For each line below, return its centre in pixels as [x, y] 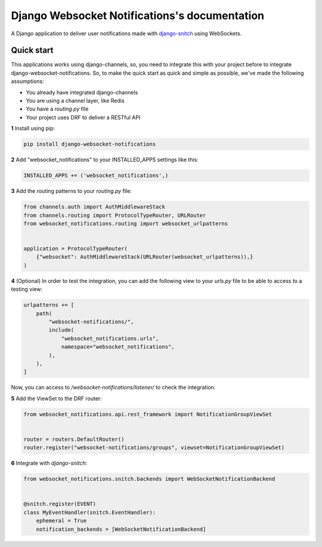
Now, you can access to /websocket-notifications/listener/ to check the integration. [113, 388]
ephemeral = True [61, 521]
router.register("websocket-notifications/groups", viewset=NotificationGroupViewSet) [154, 448]
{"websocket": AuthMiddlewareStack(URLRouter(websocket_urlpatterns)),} [145, 257]
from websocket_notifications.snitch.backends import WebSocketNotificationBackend [149, 479]
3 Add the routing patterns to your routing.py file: [72, 191]
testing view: [27, 289]
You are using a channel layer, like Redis [75, 101]
